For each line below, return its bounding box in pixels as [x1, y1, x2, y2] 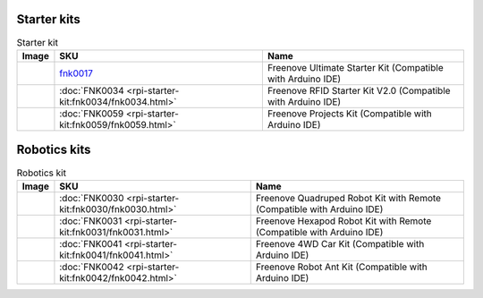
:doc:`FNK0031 [59, 215, 123, 227]
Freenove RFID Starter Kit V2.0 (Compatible [267, 84, 451, 97]
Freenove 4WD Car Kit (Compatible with [255, 237, 425, 250]
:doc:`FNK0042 [59, 260, 124, 273]
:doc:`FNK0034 [59, 84, 124, 97]
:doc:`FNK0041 [59, 237, 123, 250]
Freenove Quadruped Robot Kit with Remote [255, 192, 442, 204]
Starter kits [16, 12, 80, 27]
